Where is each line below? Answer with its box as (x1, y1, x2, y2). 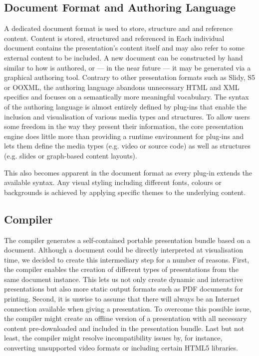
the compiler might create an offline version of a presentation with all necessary (4, 313, 247, 323)
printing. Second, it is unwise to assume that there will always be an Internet (4, 293, 240, 304)
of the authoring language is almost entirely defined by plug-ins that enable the (4, 101, 247, 111)
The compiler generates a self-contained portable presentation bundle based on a (4, 234, 251, 245)
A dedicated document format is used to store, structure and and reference (4, 23, 233, 33)
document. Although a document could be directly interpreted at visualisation (4, 244, 244, 255)
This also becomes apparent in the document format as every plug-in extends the (4, 167, 253, 177)
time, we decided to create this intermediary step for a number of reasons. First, (4, 254, 250, 264)
